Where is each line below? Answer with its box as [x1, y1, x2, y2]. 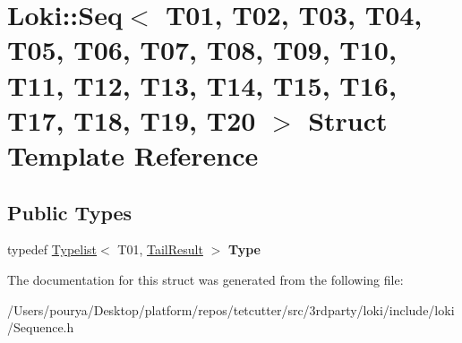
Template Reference [7, 136, 259, 173]
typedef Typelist [7, 240, 98, 259]
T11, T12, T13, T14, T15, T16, [7, 66, 397, 103]
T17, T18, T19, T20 [7, 101, 256, 138]
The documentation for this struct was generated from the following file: [7, 270, 404, 288]
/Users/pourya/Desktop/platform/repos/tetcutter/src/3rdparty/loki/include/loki [7, 300, 455, 319]
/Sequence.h [7, 318, 74, 337]
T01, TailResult [117, 240, 203, 259]
